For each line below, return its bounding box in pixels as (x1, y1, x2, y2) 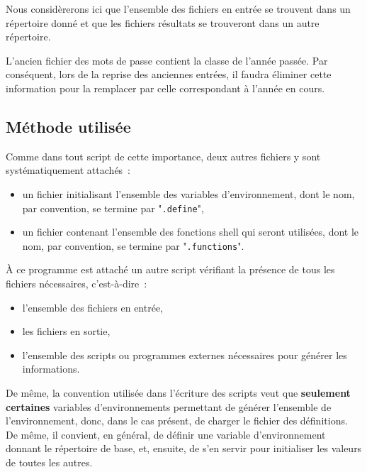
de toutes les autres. (6, 454, 93, 469)
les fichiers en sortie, (22, 324, 111, 339)
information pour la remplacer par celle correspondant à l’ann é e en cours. (6, 80, 325, 95)
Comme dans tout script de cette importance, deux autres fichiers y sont (6, 148, 321, 163)
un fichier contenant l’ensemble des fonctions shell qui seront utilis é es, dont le (22, 224, 359, 239)
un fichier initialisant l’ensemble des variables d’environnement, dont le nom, (22, 186, 355, 201)
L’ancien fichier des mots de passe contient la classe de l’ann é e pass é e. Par (6, 53, 328, 67)
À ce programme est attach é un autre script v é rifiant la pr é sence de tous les (6, 262, 335, 277)
